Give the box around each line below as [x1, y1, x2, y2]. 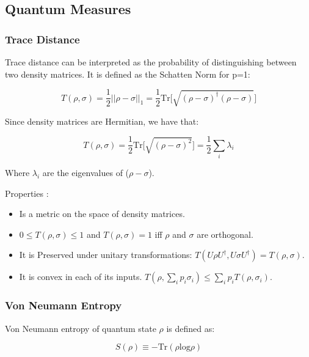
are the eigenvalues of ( [42, 166, 129, 178]
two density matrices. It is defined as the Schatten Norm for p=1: [5, 67, 250, 80]
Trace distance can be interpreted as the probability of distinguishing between [5, 56, 297, 68]
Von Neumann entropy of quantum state [5, 322, 156, 334]
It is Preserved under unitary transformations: [19, 248, 192, 261]
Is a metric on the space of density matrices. [19, 207, 185, 220]
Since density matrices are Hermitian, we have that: [5, 114, 199, 127]
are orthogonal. [197, 227, 253, 240]
